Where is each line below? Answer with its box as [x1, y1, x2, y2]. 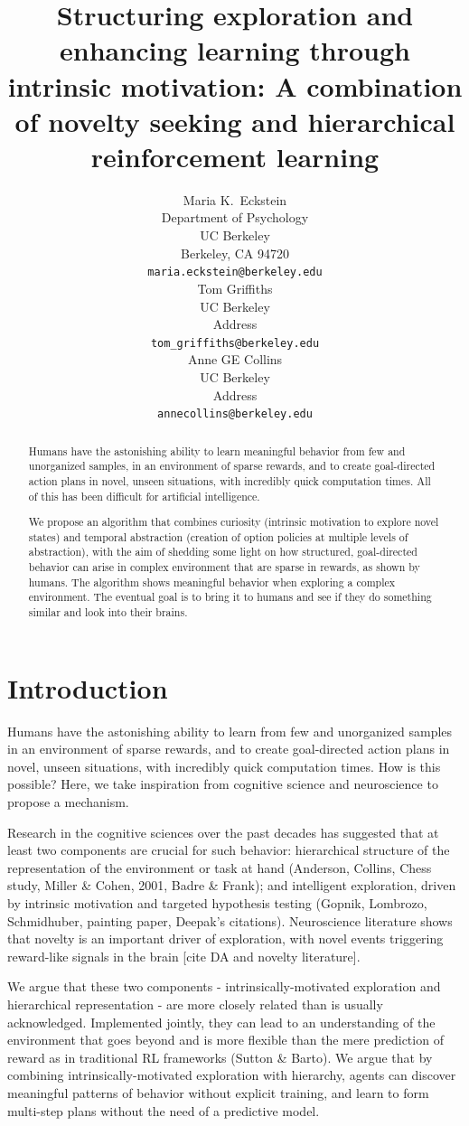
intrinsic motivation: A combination [7, 67, 463, 104]
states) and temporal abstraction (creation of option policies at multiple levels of [28, 529, 408, 544]
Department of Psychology [161, 208, 309, 227]
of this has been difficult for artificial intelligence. [28, 488, 260, 503]
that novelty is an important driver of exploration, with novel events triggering [7, 929, 444, 948]
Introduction [7, 669, 168, 706]
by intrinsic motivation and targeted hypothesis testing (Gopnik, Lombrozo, [7, 893, 427, 912]
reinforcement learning [90, 137, 380, 174]
